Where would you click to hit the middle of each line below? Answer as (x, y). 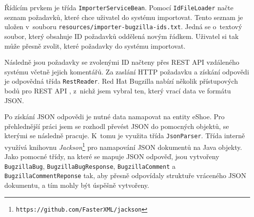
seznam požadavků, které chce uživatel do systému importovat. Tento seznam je (124, 17)
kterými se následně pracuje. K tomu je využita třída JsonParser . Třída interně (125, 136)
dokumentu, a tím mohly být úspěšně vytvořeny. (77, 185)
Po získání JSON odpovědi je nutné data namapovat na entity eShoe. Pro (115, 117)
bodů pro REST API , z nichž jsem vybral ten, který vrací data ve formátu (118, 90)
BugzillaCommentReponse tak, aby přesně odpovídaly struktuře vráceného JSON (125, 175)
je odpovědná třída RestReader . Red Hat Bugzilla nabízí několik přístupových (121, 81)
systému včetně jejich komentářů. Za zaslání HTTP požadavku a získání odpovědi (127, 71)
